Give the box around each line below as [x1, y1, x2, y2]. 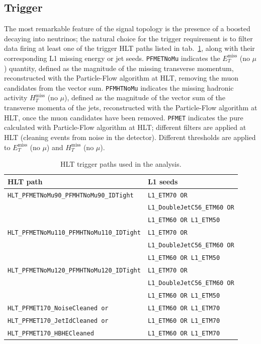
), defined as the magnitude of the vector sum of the [64, 92, 225, 103]
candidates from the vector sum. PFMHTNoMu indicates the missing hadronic [4, 82, 234, 93]
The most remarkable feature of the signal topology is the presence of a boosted [4, 23, 250, 34]
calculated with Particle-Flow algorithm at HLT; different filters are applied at [4, 122, 246, 132]
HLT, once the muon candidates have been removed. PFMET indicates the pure [4, 112, 243, 122]
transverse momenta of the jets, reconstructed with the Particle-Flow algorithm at [4, 102, 257, 113]
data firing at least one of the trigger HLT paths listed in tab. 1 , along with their [4, 43, 255, 53]
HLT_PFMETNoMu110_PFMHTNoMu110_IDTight [8, 229, 141, 237]
